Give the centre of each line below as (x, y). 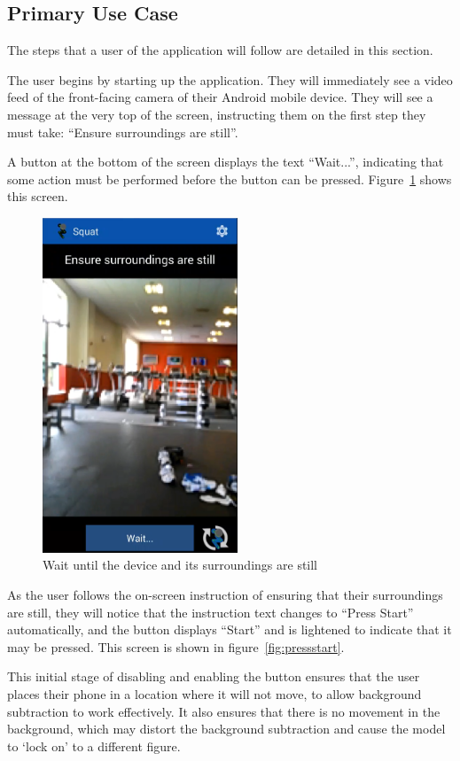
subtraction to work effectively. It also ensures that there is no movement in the (224, 711)
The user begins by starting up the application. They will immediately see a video (230, 79)
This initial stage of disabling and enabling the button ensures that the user (214, 676)
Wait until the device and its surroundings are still (180, 565)
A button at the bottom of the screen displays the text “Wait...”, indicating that (226, 162)
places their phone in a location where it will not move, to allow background (214, 694)
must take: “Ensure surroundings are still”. (123, 132)
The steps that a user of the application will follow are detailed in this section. (220, 50)
